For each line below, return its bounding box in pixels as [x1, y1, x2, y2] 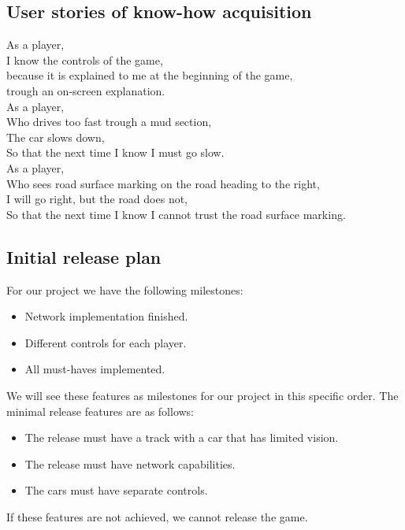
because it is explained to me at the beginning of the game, [6, 67, 293, 83]
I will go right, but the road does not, [6, 191, 188, 207]
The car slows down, [6, 128, 105, 145]
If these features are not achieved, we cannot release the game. [6, 508, 308, 524]
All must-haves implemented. [24, 361, 165, 377]
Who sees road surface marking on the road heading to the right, [6, 175, 320, 191]
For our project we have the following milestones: [6, 281, 243, 298]
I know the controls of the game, [6, 51, 163, 68]
